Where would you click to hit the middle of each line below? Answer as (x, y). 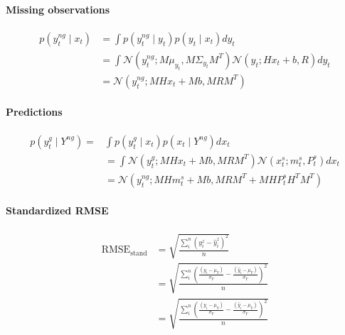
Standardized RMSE (57, 210)
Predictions (34, 112)
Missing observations (58, 9)
